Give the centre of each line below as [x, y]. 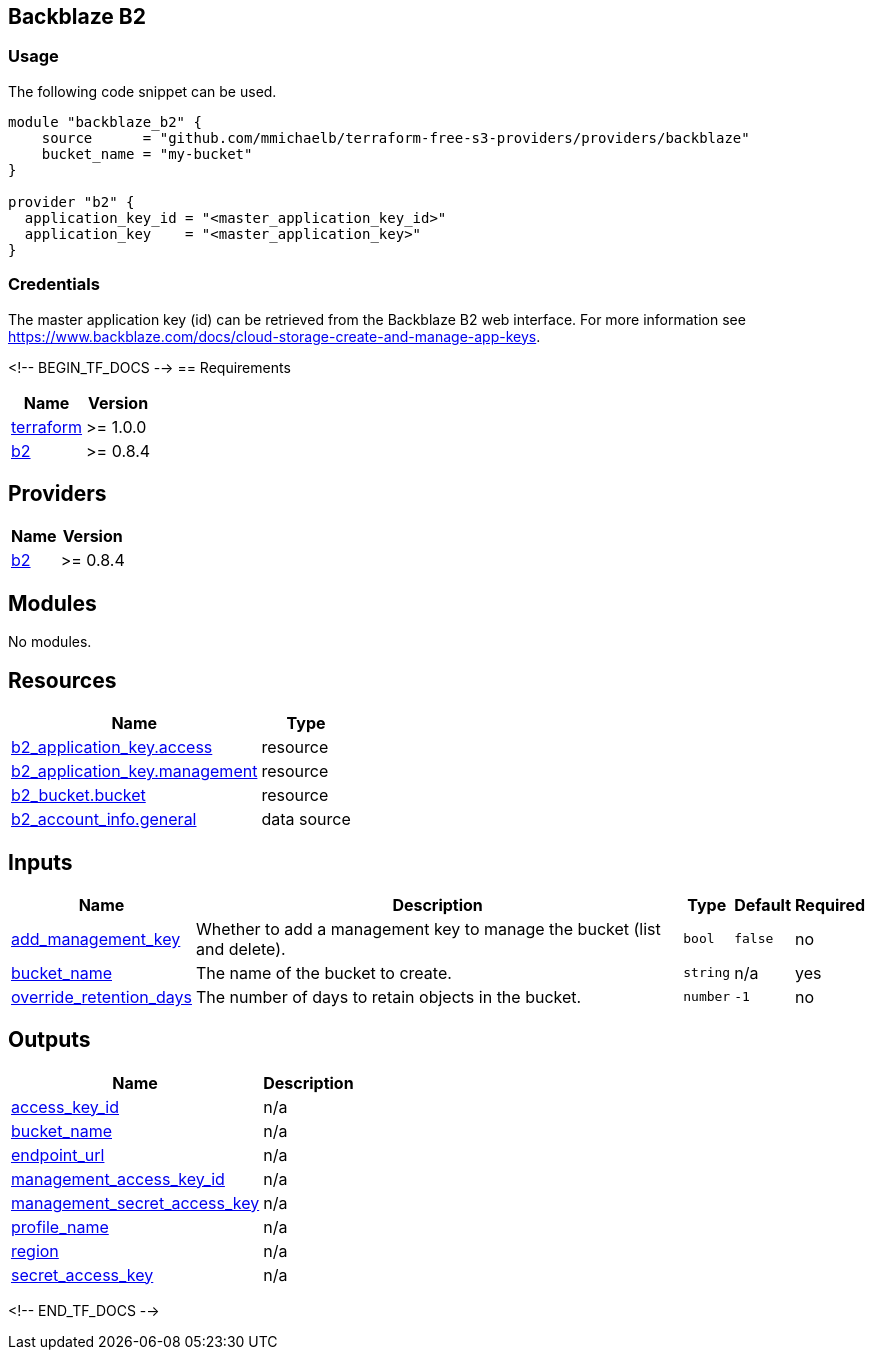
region [35, 1250]
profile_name [60, 1226]
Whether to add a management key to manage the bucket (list [428, 928]
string [707, 973]
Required [830, 904]
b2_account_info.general [104, 819]
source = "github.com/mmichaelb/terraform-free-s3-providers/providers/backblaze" [395, 137]
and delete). [240, 948]
